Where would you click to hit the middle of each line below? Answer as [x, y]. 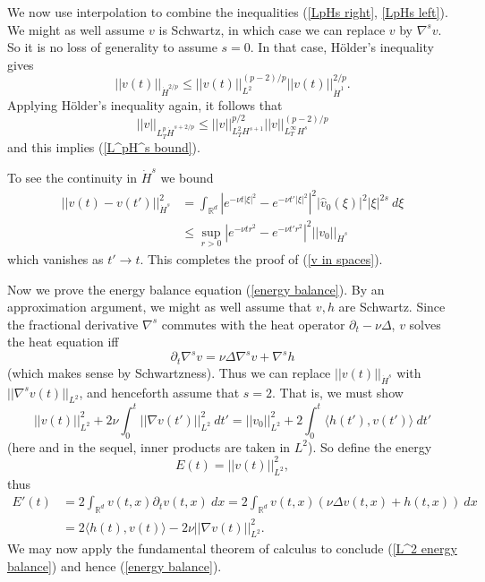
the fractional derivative [73, 324]
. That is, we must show [338, 392]
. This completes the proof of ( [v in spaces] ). [261, 258]
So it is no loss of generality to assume [112, 47]
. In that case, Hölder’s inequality [342, 47]
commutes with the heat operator [253, 324]
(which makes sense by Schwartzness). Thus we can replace [169, 372]
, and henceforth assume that [159, 392]
